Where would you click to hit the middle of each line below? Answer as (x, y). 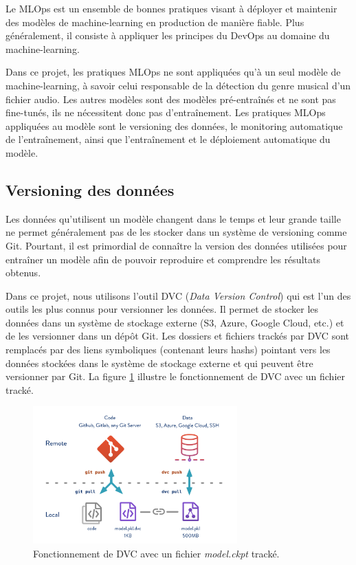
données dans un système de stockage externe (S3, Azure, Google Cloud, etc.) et (175, 322)
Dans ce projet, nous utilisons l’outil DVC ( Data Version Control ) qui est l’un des (178, 295)
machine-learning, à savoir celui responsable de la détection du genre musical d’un (178, 85)
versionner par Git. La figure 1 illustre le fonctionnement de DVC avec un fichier (175, 376)
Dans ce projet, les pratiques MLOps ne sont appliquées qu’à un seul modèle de (173, 72)
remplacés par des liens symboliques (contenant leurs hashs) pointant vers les (168, 350)
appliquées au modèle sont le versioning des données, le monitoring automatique (174, 125)
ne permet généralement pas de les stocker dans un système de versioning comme (176, 232)
